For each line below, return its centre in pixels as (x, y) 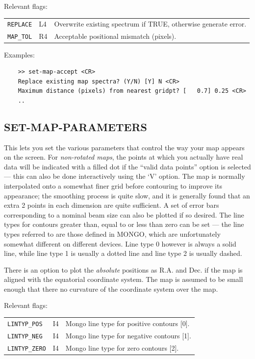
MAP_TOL (20, 37)
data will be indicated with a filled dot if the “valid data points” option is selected (127, 166)
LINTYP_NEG (25, 336)
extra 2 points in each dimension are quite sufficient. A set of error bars (112, 205)
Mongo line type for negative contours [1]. (128, 335)
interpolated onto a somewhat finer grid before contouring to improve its (113, 185)
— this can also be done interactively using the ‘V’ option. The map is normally (125, 176)
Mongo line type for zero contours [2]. (122, 347)
